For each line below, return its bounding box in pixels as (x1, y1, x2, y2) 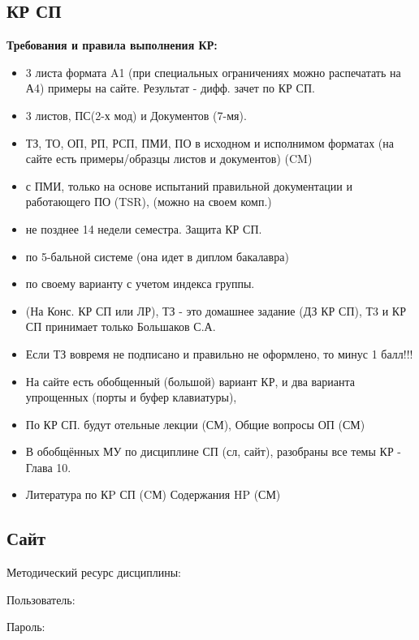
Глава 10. (25, 458, 71, 475)
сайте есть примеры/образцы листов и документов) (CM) (25, 150, 313, 167)
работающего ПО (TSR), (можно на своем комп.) (25, 193, 272, 210)
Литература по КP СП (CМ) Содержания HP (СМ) (25, 486, 281, 503)
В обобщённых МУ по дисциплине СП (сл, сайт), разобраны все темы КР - (25, 443, 401, 460)
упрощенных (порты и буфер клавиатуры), (25, 389, 237, 406)
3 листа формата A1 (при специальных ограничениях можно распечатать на (25, 63, 401, 80)
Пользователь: (6, 591, 76, 608)
